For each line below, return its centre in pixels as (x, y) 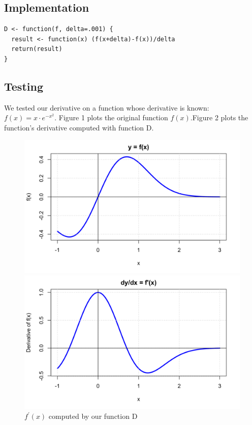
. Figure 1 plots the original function (111, 117)
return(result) (37, 49)
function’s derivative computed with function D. (79, 127)
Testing (24, 86)
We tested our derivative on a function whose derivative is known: (107, 107)
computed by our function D (93, 416)
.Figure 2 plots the (219, 117)
